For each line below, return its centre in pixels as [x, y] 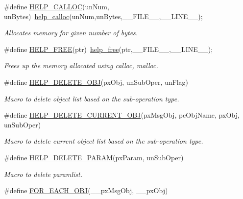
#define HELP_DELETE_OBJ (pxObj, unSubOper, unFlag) [96, 82]
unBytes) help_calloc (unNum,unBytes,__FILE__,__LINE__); [103, 16]
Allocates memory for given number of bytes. [71, 33]
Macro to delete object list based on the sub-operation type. [92, 98]
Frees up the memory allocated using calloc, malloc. [81, 65]
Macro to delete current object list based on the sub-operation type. [104, 141]
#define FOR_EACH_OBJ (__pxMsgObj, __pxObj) [86, 190]
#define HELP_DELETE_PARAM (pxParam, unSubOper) [94, 157]
